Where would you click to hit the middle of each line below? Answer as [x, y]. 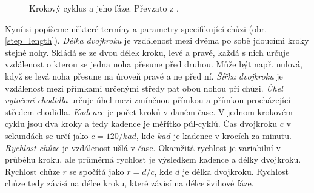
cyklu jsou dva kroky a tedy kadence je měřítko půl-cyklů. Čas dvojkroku [141, 124]
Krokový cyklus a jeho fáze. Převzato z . [104, 8]
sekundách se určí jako [47, 135]
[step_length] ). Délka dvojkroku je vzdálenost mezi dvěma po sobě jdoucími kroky [157, 40]
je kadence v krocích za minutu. [232, 135]
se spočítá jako [97, 171]
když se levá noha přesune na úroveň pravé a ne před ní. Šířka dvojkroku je [144, 76]
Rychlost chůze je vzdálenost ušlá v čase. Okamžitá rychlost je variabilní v [143, 147]
